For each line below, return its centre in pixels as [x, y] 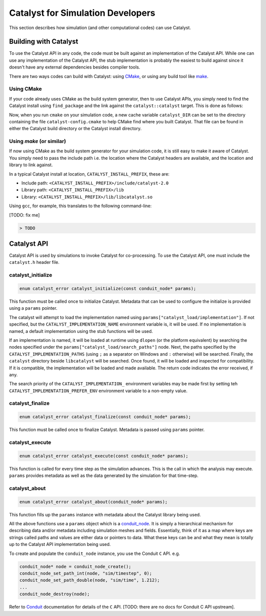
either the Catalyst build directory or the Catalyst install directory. [75, 129]
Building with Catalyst [44, 42]
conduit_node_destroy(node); [55, 594]
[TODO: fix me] [24, 215]
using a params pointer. [33, 308]
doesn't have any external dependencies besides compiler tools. [75, 67]
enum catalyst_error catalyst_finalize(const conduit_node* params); [105, 417]
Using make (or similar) [38, 142]
